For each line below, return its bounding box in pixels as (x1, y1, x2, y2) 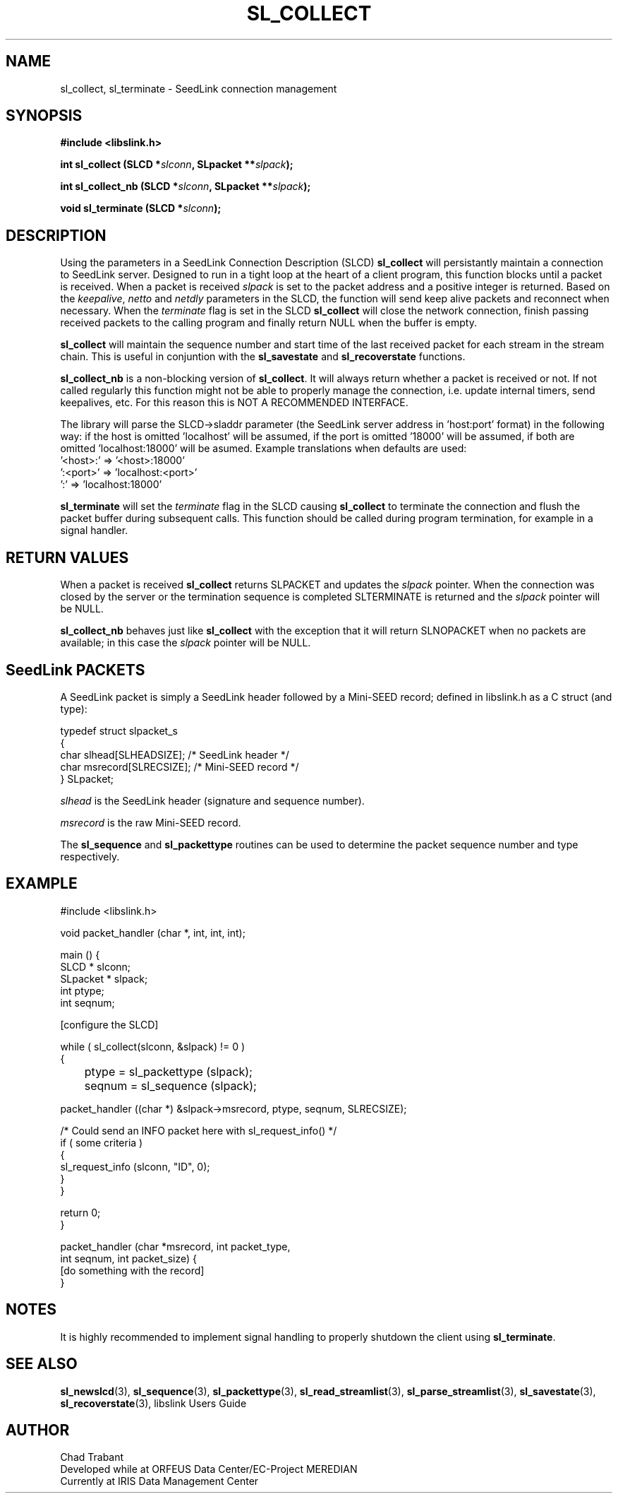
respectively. (60, 850, 120, 863)
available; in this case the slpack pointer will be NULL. (60, 636, 311, 649)
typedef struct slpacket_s (60, 724, 178, 737)
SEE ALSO (6, 1355, 78, 1373)
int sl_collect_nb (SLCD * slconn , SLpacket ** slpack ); (60, 180, 311, 193)
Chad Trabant (60, 1451, 124, 1464)
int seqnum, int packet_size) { (60, 1252, 198, 1264)
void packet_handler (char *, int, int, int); (60, 926, 246, 939)
